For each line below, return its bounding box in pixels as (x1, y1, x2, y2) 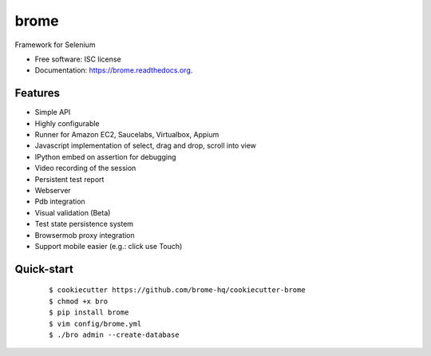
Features (14, 86, 60, 100)
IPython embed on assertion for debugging (34, 152, 176, 161)
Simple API (34, 108, 71, 117)
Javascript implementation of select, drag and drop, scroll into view (34, 140, 257, 151)
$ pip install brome (49, 308, 129, 317)
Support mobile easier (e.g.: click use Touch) (34, 241, 183, 251)
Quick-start (14, 262, 73, 275)
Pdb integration (34, 196, 85, 207)
